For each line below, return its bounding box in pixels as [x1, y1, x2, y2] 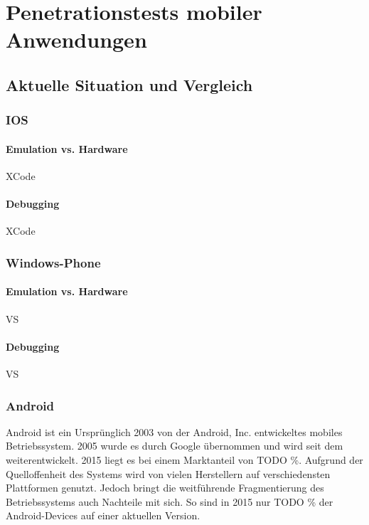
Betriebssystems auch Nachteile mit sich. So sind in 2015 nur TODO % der [6, 494, 333, 509]
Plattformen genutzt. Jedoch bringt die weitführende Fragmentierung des [6, 480, 324, 495]
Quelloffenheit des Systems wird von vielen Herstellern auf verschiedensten [6, 466, 331, 481]
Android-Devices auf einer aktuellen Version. [6, 508, 200, 523]
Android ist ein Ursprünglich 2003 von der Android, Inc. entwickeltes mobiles [6, 424, 343, 439]
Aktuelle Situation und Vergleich [6, 73, 253, 95]
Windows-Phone [6, 253, 101, 271]
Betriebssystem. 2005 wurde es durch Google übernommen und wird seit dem [6, 438, 343, 453]
